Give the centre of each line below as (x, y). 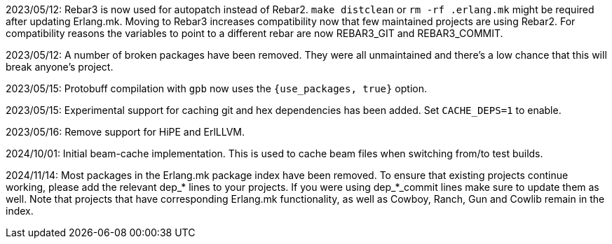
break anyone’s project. (60, 67)
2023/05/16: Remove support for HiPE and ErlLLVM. (125, 132)
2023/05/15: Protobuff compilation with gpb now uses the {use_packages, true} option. (216, 88)
